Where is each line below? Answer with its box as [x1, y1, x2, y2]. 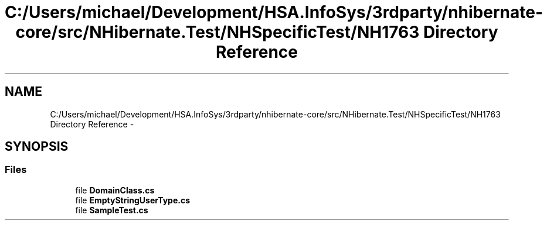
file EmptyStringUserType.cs [75, 195, 190, 205]
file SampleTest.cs [75, 205, 148, 215]
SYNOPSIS [5, 139, 69, 154]
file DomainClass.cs [75, 185, 155, 195]
